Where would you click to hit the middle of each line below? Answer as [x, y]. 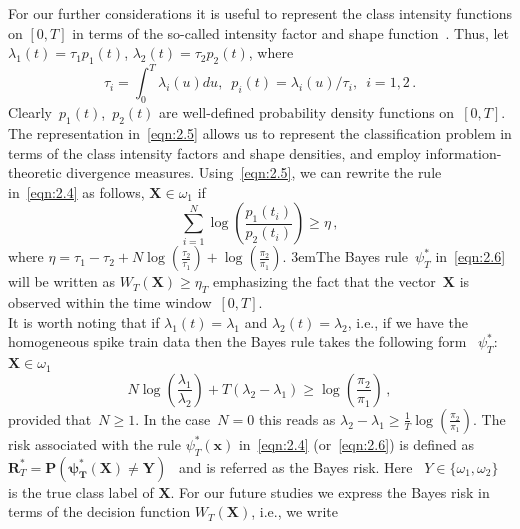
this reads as [297, 418]
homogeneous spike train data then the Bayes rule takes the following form [237, 341]
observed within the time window [110, 302]
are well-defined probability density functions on [307, 112]
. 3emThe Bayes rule [345, 256]
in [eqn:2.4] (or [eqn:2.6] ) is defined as [356, 443]
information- [463, 152]
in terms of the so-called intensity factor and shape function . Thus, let [290, 32]
